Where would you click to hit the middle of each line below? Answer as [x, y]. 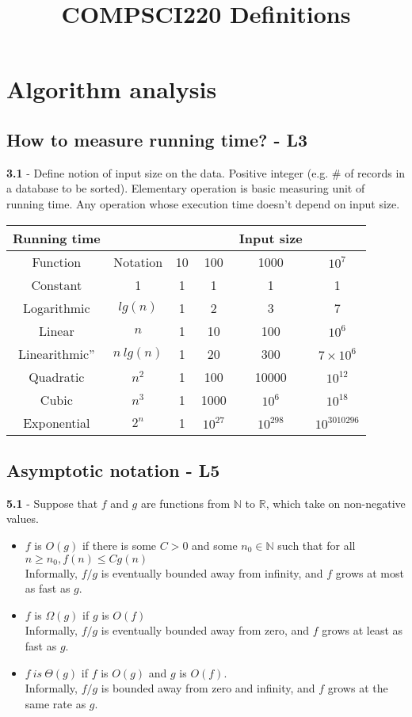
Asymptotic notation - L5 [113, 469]
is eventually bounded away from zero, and [205, 630]
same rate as [55, 703]
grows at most [370, 572]
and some [215, 545]
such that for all [317, 545]
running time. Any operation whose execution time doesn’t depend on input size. [203, 203]
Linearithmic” [56, 353]
